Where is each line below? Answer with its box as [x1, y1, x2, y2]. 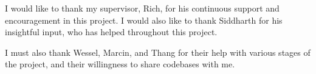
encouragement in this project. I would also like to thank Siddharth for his [5, 13, 283, 26]
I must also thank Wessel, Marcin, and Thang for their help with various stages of [5, 45, 311, 58]
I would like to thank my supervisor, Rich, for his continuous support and [5, 2, 280, 14]
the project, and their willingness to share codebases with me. [5, 58, 235, 70]
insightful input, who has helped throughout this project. [5, 25, 218, 38]
